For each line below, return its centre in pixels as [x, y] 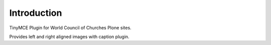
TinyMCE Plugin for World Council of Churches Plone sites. [70, 28]
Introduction [36, 13]
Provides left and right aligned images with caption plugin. [70, 37]
